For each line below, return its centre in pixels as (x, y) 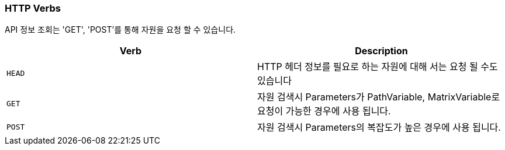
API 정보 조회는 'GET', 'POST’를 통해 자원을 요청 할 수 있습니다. (120, 30)
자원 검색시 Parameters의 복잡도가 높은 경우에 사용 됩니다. (379, 128)
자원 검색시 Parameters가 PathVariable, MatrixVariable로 (379, 97)
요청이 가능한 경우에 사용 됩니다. (324, 111)
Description (381, 51)
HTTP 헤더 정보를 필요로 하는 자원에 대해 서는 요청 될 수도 (378, 67)
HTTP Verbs (33, 8)
